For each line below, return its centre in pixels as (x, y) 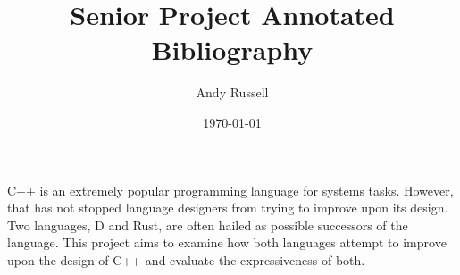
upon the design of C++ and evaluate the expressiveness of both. (186, 259)
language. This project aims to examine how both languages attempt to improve (227, 242)
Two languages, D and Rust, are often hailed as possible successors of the (208, 225)
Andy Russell (232, 92)
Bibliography (232, 50)
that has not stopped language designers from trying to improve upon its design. (228, 208)
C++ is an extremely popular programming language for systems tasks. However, (230, 190)
